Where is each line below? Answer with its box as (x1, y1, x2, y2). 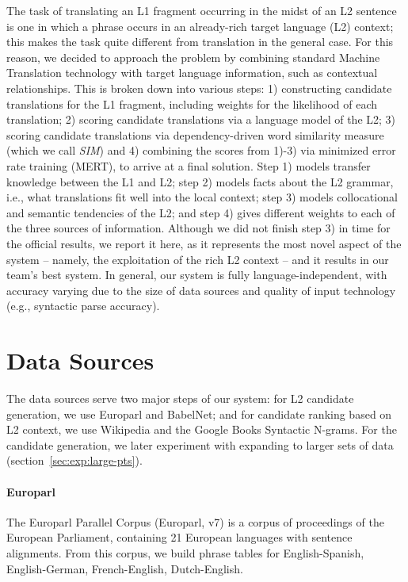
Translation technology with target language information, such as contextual (6, 64, 378, 81)
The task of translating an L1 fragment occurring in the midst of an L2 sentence (6, 2, 397, 18)
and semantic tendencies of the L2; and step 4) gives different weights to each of (6, 204, 395, 220)
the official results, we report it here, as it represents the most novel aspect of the (6, 235, 402, 251)
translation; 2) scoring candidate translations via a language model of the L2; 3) (6, 111, 396, 128)
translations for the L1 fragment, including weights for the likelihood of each (6, 95, 378, 112)
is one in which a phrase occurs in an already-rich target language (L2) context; (6, 17, 394, 34)
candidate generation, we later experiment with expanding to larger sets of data (6, 436, 394, 453)
